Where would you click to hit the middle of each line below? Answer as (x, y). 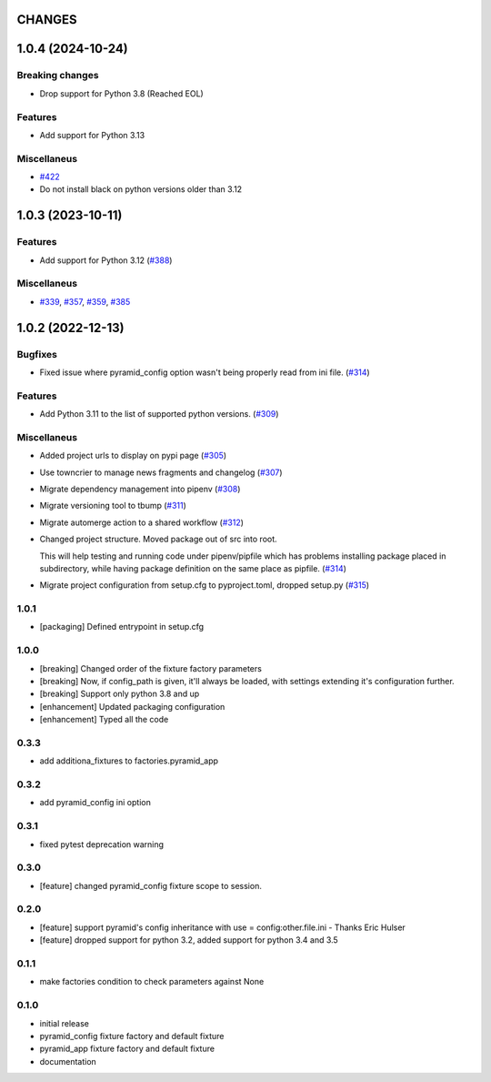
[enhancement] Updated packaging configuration (132, 706)
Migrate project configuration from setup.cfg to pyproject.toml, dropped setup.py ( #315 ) (205, 585)
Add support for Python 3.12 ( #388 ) (106, 260)
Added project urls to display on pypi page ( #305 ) (133, 456)
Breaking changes (58, 76)
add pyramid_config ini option (95, 803)
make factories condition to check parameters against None (152, 982)
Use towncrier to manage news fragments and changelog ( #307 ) (161, 472)
